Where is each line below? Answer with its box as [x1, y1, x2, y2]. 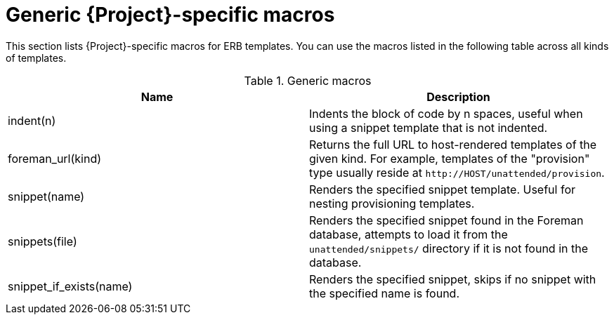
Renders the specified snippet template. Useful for [309, 182, 575, 196]
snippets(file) [8, 234, 77, 248]
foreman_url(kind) [8, 151, 102, 166]
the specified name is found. [309, 286, 459, 300]
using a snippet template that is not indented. [309, 120, 548, 135]
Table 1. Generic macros [244, 73, 372, 88]
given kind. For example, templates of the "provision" [309, 151, 590, 166]
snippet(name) [8, 189, 85, 204]
